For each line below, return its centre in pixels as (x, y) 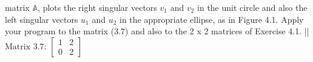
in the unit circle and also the (252, 7)
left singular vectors (42, 19)
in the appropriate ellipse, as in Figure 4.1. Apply (212, 19)
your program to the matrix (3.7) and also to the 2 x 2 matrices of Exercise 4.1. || (157, 31)
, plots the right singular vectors (97, 7)
